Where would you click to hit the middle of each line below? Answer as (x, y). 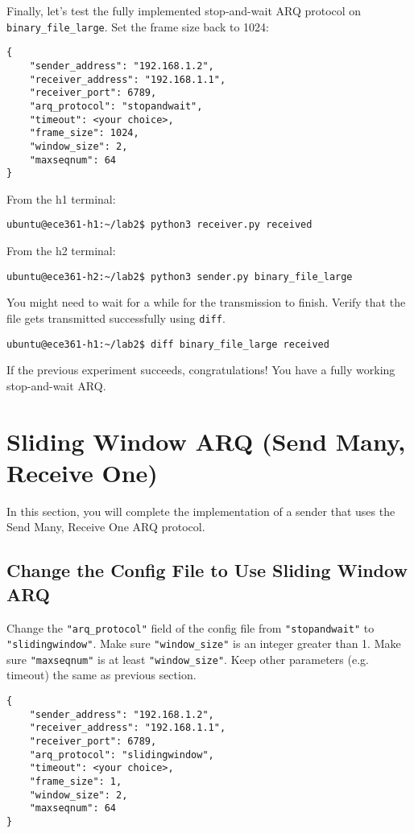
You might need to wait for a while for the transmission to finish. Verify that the (206, 302)
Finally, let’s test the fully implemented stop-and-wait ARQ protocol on (184, 10)
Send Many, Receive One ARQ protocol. (106, 527)
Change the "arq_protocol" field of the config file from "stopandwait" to (190, 627)
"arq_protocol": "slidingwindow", (122, 755)
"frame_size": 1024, (84, 133)
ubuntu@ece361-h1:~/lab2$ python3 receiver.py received (159, 225)
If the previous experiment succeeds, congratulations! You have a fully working (201, 370)
